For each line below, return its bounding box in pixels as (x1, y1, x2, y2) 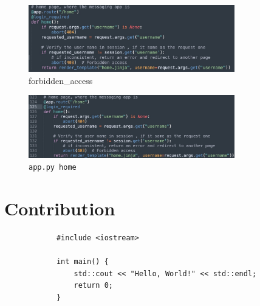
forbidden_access (29, 74, 93, 86)
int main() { (56, 257, 109, 266)
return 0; (74, 281, 113, 290)
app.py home (29, 163, 77, 172)
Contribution (4, 195, 115, 220)
